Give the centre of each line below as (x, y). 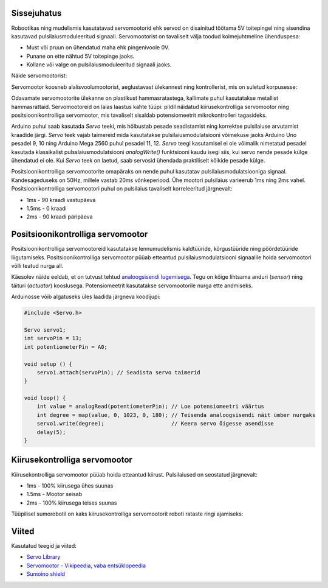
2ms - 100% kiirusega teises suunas (72, 503)
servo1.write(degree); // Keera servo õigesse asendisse (155, 424)
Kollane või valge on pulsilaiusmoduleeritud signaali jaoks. (99, 65)
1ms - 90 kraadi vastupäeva (61, 200)
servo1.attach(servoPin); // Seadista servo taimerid (118, 372)
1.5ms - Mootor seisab (54, 494)
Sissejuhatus (36, 13)
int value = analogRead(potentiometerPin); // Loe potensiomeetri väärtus (150, 407)
